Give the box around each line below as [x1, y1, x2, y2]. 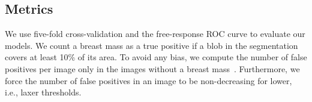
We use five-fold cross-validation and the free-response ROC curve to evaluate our [5, 27, 305, 40]
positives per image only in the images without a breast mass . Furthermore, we [5, 62, 300, 75]
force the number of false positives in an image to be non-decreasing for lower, [5, 74, 292, 86]
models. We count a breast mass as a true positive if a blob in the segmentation [5, 39, 298, 51]
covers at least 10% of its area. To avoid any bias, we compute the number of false [5, 51, 307, 63]
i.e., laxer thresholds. [5, 86, 82, 98]
